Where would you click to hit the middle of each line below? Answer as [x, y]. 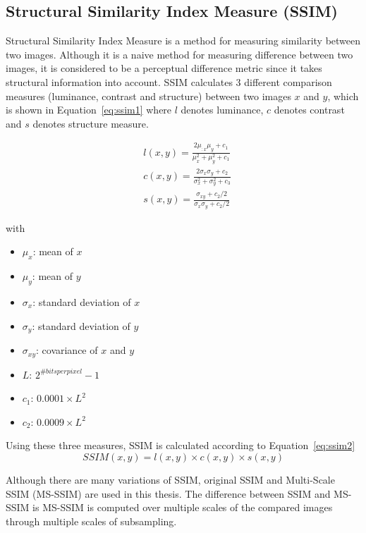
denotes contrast [309, 110]
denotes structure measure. [91, 123]
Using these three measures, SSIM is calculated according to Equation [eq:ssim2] [181, 445]
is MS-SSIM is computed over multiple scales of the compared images [183, 507]
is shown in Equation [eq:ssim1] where [89, 110]
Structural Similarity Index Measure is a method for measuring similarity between [183, 41]
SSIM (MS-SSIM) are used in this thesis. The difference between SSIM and [168, 493]
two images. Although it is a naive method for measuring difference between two [179, 54]
